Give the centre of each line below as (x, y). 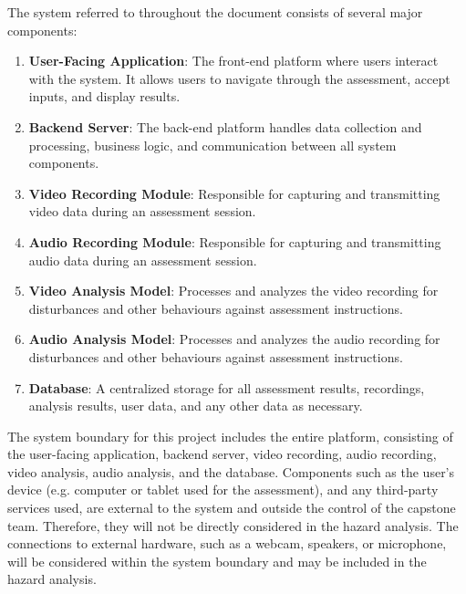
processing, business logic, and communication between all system (212, 145)
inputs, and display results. (104, 96)
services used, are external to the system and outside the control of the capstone (232, 508)
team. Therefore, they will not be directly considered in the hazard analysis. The (233, 525)
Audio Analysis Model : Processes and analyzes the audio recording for (234, 339)
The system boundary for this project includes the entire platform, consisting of (230, 436)
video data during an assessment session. (142, 211)
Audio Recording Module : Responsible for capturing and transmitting (235, 241)
